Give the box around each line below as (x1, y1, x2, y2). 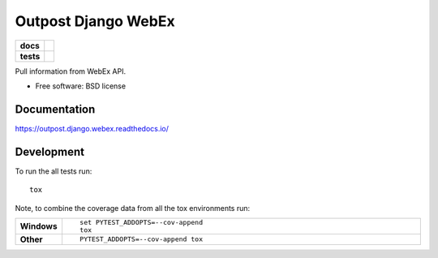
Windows (19, 220, 58, 231)
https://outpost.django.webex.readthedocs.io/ (15, 123, 170, 133)
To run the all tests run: (15, 166, 92, 176)
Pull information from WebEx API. (15, 66, 126, 76)
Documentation (15, 102, 96, 116)
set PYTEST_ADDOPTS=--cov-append (79, 217, 203, 226)
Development (15, 144, 85, 158)
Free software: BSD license (35, 81, 126, 91)
